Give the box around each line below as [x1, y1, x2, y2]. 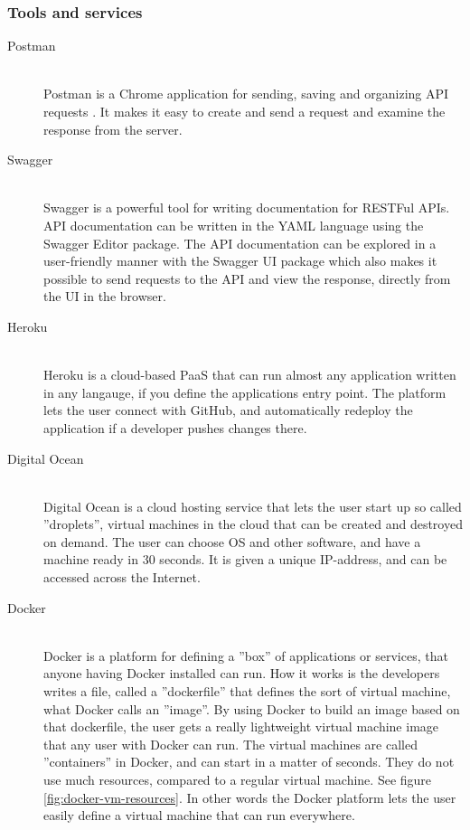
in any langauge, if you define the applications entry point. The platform [43, 382, 446, 401]
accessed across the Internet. [43, 568, 201, 587]
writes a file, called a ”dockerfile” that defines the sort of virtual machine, [43, 682, 451, 701]
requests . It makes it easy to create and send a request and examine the [43, 102, 446, 120]
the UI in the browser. [43, 287, 166, 306]
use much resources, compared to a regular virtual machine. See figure [43, 770, 432, 788]
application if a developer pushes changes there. [43, 418, 307, 437]
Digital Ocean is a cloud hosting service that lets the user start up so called [43, 496, 462, 515]
